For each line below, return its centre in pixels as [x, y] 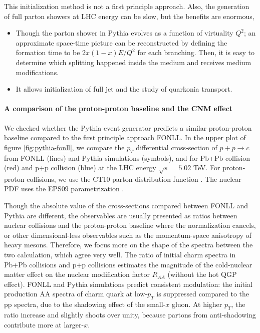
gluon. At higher [197, 304]
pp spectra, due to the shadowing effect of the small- [85, 304]
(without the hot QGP [202, 274]
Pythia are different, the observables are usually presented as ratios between [121, 215]
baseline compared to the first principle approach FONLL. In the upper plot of [125, 137]
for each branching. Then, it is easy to [196, 52]
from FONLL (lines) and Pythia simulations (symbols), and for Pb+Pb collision [127, 157]
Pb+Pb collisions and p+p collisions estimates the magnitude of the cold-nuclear [128, 264]
